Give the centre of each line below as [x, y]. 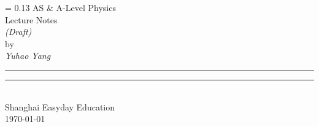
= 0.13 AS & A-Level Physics [60, 7]
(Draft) [18, 32]
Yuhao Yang [28, 56]
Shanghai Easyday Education [60, 106]
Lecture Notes [31, 19]
